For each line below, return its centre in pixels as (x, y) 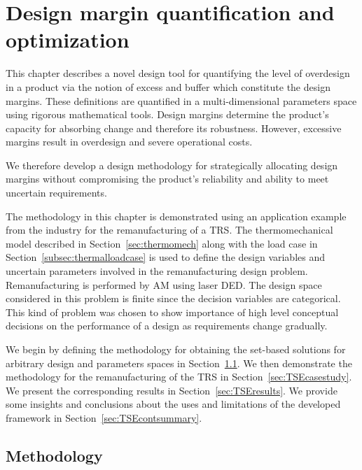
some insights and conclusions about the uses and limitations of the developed (173, 404)
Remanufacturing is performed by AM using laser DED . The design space (164, 284)
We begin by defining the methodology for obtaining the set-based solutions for (176, 349)
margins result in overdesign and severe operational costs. (129, 142)
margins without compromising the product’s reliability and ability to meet (167, 179)
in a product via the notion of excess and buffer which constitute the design (168, 86)
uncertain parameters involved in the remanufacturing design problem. (157, 271)
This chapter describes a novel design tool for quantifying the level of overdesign (178, 73)
